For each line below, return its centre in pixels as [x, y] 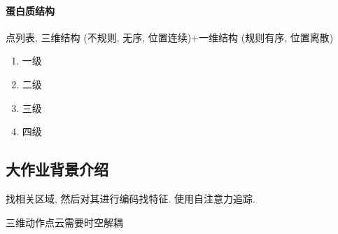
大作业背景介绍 [57, 169]
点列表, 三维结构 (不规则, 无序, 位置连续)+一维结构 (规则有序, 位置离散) [170, 37]
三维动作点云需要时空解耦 [64, 222]
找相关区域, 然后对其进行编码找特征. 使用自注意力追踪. [131, 198]
